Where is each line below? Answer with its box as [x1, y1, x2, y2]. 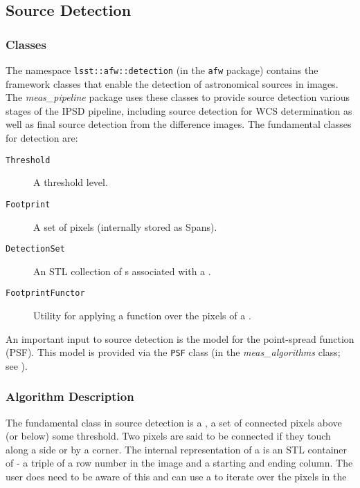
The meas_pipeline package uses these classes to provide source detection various [6, 90, 350, 104]
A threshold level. [33, 175, 108, 189]
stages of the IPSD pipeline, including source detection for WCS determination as [6, 103, 352, 118]
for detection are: [6, 131, 78, 145]
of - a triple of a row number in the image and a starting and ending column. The [6, 456, 353, 470]
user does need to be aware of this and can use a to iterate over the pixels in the [6, 469, 347, 484]
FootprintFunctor [6, 288, 85, 299]
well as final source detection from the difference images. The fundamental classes [6, 117, 352, 131]
